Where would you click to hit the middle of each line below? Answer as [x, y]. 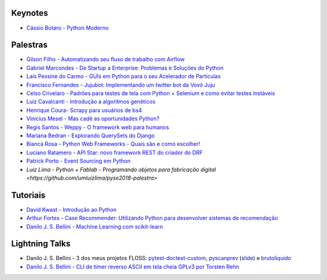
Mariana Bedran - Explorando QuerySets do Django [91, 135]
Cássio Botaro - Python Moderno [68, 28]
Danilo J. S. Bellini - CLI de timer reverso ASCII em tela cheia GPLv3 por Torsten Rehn [133, 267]
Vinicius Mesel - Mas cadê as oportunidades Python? [93, 119]
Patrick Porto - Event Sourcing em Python [78, 161]
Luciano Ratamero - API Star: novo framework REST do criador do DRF [114, 152]
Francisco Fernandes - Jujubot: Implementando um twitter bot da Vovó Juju [121, 85]
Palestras [29, 45]
